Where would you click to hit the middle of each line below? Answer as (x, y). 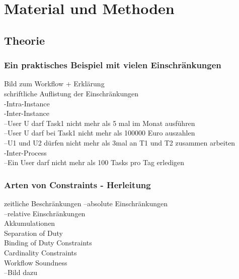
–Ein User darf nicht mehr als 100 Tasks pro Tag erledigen (94, 162)
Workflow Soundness (36, 262)
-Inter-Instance (27, 113)
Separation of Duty (33, 233)
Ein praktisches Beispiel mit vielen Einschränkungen (113, 65)
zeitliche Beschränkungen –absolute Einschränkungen (86, 203)
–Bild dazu (21, 272)
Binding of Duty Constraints (48, 243)
